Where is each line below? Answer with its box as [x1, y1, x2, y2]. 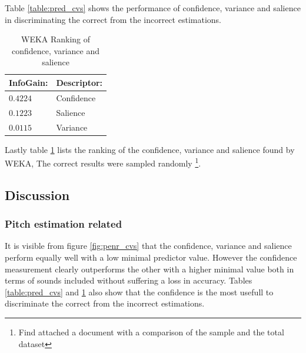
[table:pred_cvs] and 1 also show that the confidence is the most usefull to [5, 285, 274, 298]
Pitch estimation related [5, 217, 122, 231]
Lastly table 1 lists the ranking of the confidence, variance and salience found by [5, 143, 295, 155]
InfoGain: [9, 76, 48, 88]
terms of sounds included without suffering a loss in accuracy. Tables [5, 274, 252, 287]
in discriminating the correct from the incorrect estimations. [5, 13, 221, 25]
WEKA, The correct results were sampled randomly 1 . [5, 155, 201, 169]
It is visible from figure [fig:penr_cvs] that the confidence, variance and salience [5, 239, 292, 252]
